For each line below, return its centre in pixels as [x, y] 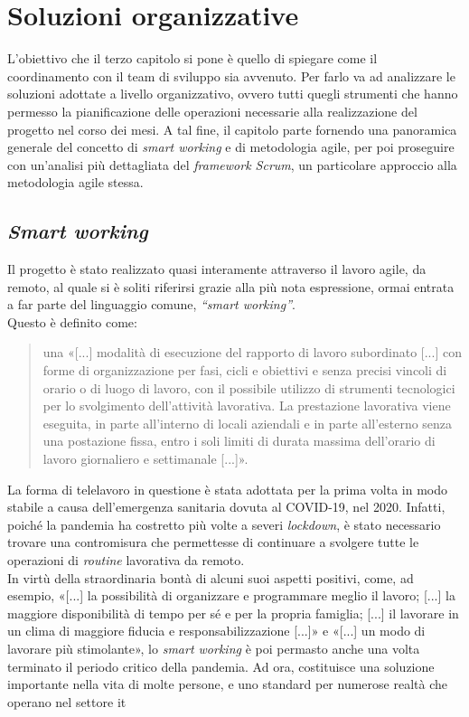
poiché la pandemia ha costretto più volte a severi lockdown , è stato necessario [224, 524]
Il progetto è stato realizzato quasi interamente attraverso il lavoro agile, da [217, 269]
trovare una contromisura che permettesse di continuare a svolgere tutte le [213, 542]
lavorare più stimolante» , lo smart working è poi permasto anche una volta [214, 648]
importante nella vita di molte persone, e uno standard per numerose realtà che [227, 684]
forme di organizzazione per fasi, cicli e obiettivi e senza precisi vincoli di [245, 370]
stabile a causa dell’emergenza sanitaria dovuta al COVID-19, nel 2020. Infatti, [226, 507]
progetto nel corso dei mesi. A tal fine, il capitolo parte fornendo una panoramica [232, 129]
